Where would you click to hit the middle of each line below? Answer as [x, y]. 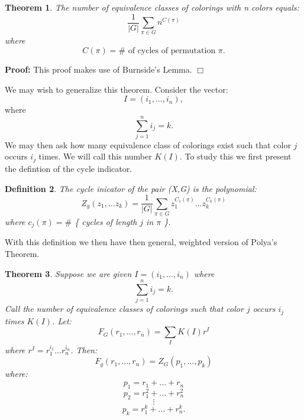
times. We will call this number [95, 156]
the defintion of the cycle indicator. [69, 168]
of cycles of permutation [172, 51]
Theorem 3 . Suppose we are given [68, 273]
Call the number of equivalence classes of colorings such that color [124, 309]
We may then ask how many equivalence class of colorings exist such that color [148, 144]
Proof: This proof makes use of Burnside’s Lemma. [98, 69]
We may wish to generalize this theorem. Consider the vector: [117, 89]
